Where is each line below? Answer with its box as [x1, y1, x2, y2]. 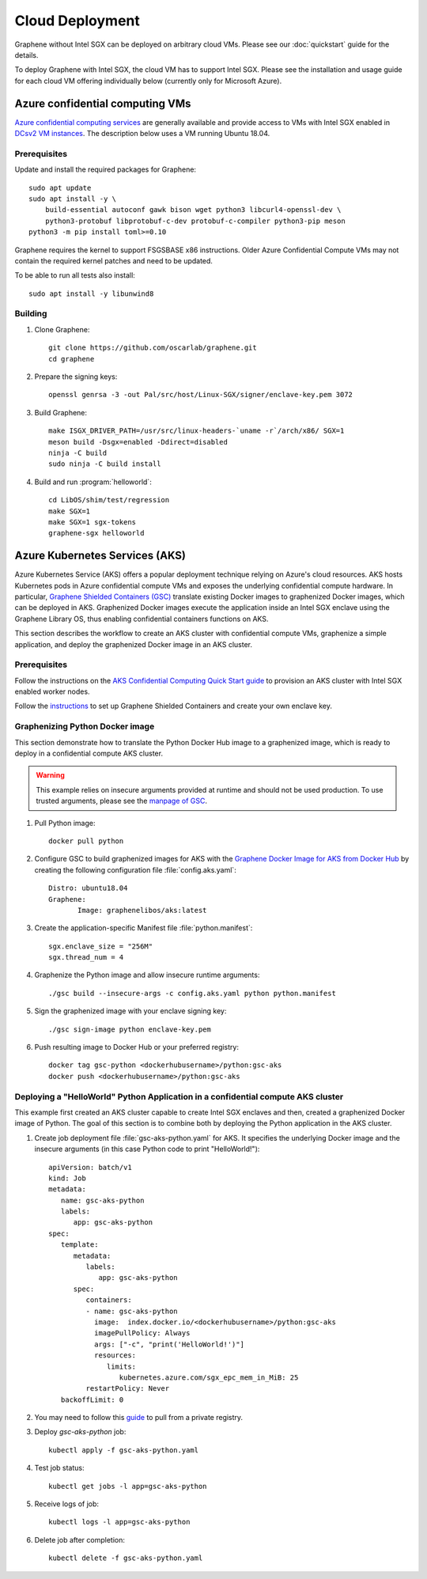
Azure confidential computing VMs [14, 97, 191, 110]
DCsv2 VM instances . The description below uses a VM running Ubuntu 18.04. [14, 129, 270, 138]
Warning [36, 771, 65, 780]
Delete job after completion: [34, 1535, 126, 1544]
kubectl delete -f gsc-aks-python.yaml [48, 1554, 203, 1562]
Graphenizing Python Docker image [14, 721, 155, 732]
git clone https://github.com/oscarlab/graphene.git [48, 343, 257, 352]
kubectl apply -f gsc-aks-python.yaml [48, 1445, 199, 1455]
